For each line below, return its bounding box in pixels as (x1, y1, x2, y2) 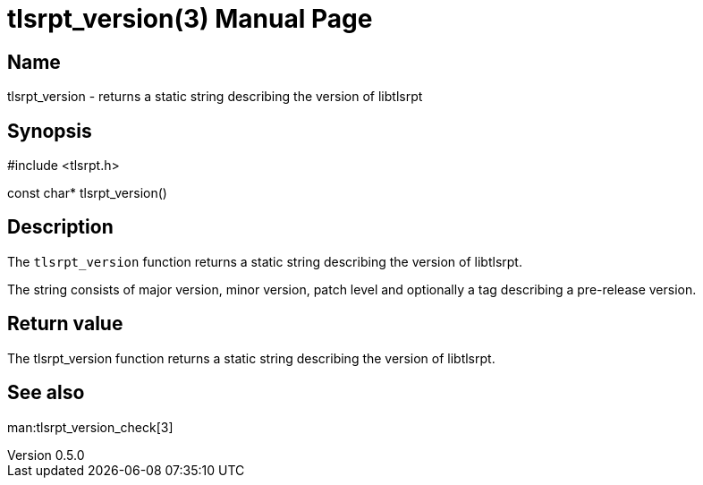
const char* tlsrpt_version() (7, 185, 167, 201)
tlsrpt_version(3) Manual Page (7, 4, 373, 34)
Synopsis (7, 119, 92, 142)
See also (7, 381, 85, 404)
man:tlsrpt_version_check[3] (7, 419, 174, 435)
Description (7, 216, 114, 239)
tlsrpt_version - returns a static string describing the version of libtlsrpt (7, 89, 423, 105)
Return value (7, 312, 123, 336)
